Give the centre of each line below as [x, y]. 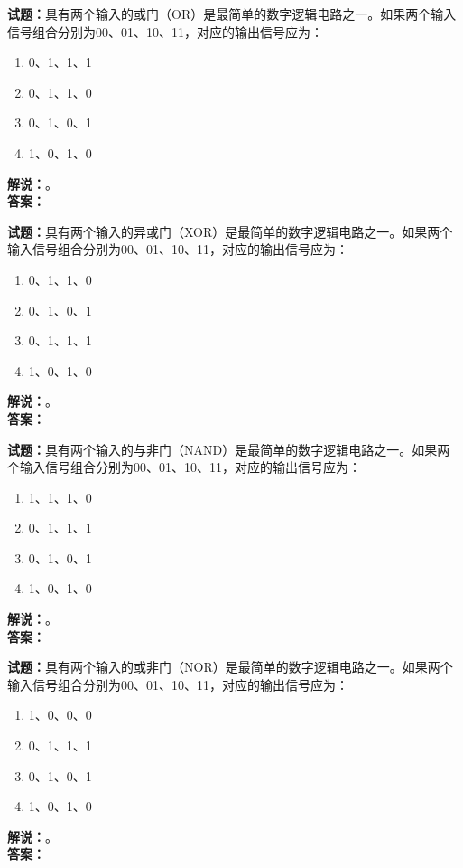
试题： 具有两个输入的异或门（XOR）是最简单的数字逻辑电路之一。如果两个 [230, 231]
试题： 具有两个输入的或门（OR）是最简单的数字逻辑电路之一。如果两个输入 [232, 14]
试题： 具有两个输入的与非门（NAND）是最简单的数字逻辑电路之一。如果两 [229, 449]
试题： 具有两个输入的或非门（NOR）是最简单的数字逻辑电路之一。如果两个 [230, 667]
